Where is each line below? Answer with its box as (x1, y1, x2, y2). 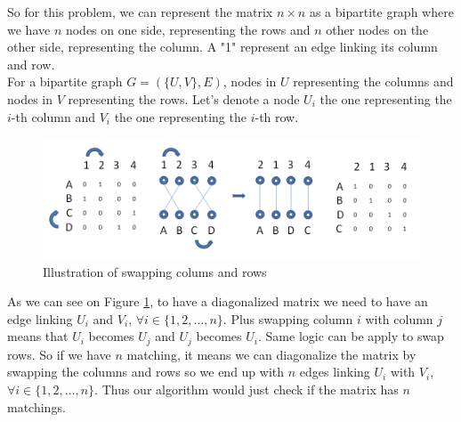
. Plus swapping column (222, 309, 353, 328)
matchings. (7, 397, 66, 416)
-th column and (11, 107, 95, 126)
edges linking (299, 362, 370, 381)
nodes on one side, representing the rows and (65, 20, 311, 38)
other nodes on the (326, 20, 429, 38)
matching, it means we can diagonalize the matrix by (126, 345, 417, 363)
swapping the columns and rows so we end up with (7, 362, 285, 381)
